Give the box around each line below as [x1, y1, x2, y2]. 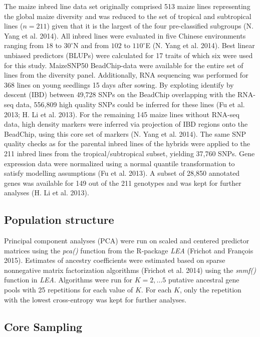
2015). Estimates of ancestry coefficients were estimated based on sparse [4, 255, 225, 265]
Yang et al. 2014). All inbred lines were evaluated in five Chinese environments [4, 30, 246, 41]
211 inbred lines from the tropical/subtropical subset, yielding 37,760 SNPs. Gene [4, 148, 255, 158]
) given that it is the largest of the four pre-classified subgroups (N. [47, 21, 253, 31]
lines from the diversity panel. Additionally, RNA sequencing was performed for [4, 70, 248, 80]
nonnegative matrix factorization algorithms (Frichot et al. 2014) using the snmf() [4, 264, 256, 275]
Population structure [4, 212, 114, 227]
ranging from [4, 40, 44, 51]
